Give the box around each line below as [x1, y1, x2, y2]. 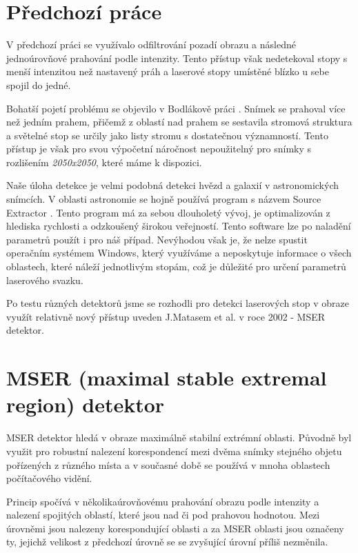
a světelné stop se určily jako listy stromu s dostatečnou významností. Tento [6, 128, 328, 142]
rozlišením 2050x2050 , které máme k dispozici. [6, 154, 202, 169]
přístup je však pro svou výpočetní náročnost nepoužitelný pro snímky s [6, 141, 312, 156]
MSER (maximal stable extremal [6, 363, 327, 392]
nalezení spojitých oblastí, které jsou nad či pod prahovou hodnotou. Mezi [6, 507, 320, 522]
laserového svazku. [6, 272, 83, 287]
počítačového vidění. [6, 471, 92, 485]
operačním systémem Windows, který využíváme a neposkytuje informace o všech [6, 245, 352, 260]
